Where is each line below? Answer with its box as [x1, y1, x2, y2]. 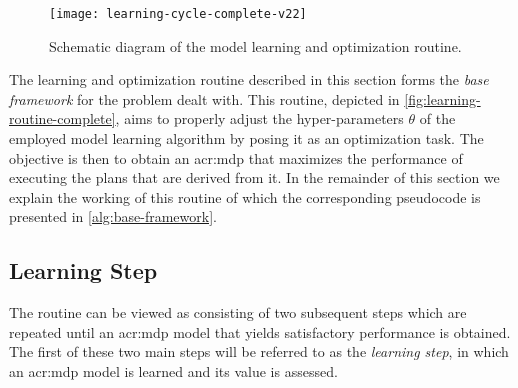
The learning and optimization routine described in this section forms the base [9, 69, 489, 90]
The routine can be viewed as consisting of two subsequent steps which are [9, 302, 467, 323]
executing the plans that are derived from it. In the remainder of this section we [9, 167, 500, 188]
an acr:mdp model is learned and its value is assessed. [9, 360, 338, 381]
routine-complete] [9, 108, 116, 129]
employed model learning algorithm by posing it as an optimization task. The [9, 128, 484, 149]
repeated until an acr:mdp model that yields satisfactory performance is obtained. [9, 321, 511, 342]
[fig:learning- [404, 88, 481, 109]
